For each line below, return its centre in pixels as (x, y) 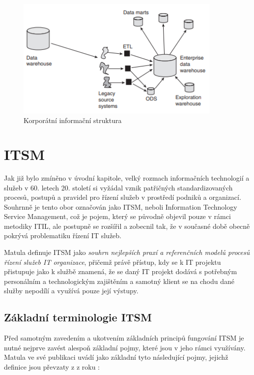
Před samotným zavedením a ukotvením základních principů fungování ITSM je (124, 338)
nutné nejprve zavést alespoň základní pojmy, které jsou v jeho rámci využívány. (125, 347)
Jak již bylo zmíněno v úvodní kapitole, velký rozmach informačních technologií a (127, 177)
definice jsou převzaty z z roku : (52, 367)
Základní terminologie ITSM (78, 317)
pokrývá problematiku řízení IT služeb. (63, 235)
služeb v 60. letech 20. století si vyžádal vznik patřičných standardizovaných (118, 187)
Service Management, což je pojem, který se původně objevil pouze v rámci (117, 216)
